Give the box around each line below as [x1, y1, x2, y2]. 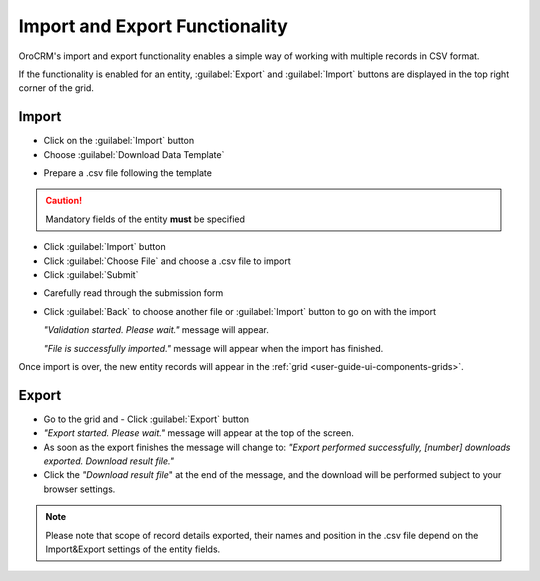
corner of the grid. [18, 82, 94, 94]
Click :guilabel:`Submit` [43, 268, 139, 280]
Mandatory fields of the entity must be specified [45, 213, 245, 225]
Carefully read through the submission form [43, 287, 224, 299]
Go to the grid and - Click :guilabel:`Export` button [43, 413, 250, 425]
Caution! [45, 195, 83, 207]
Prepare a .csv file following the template [43, 167, 212, 179]
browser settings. [43, 483, 116, 495]
